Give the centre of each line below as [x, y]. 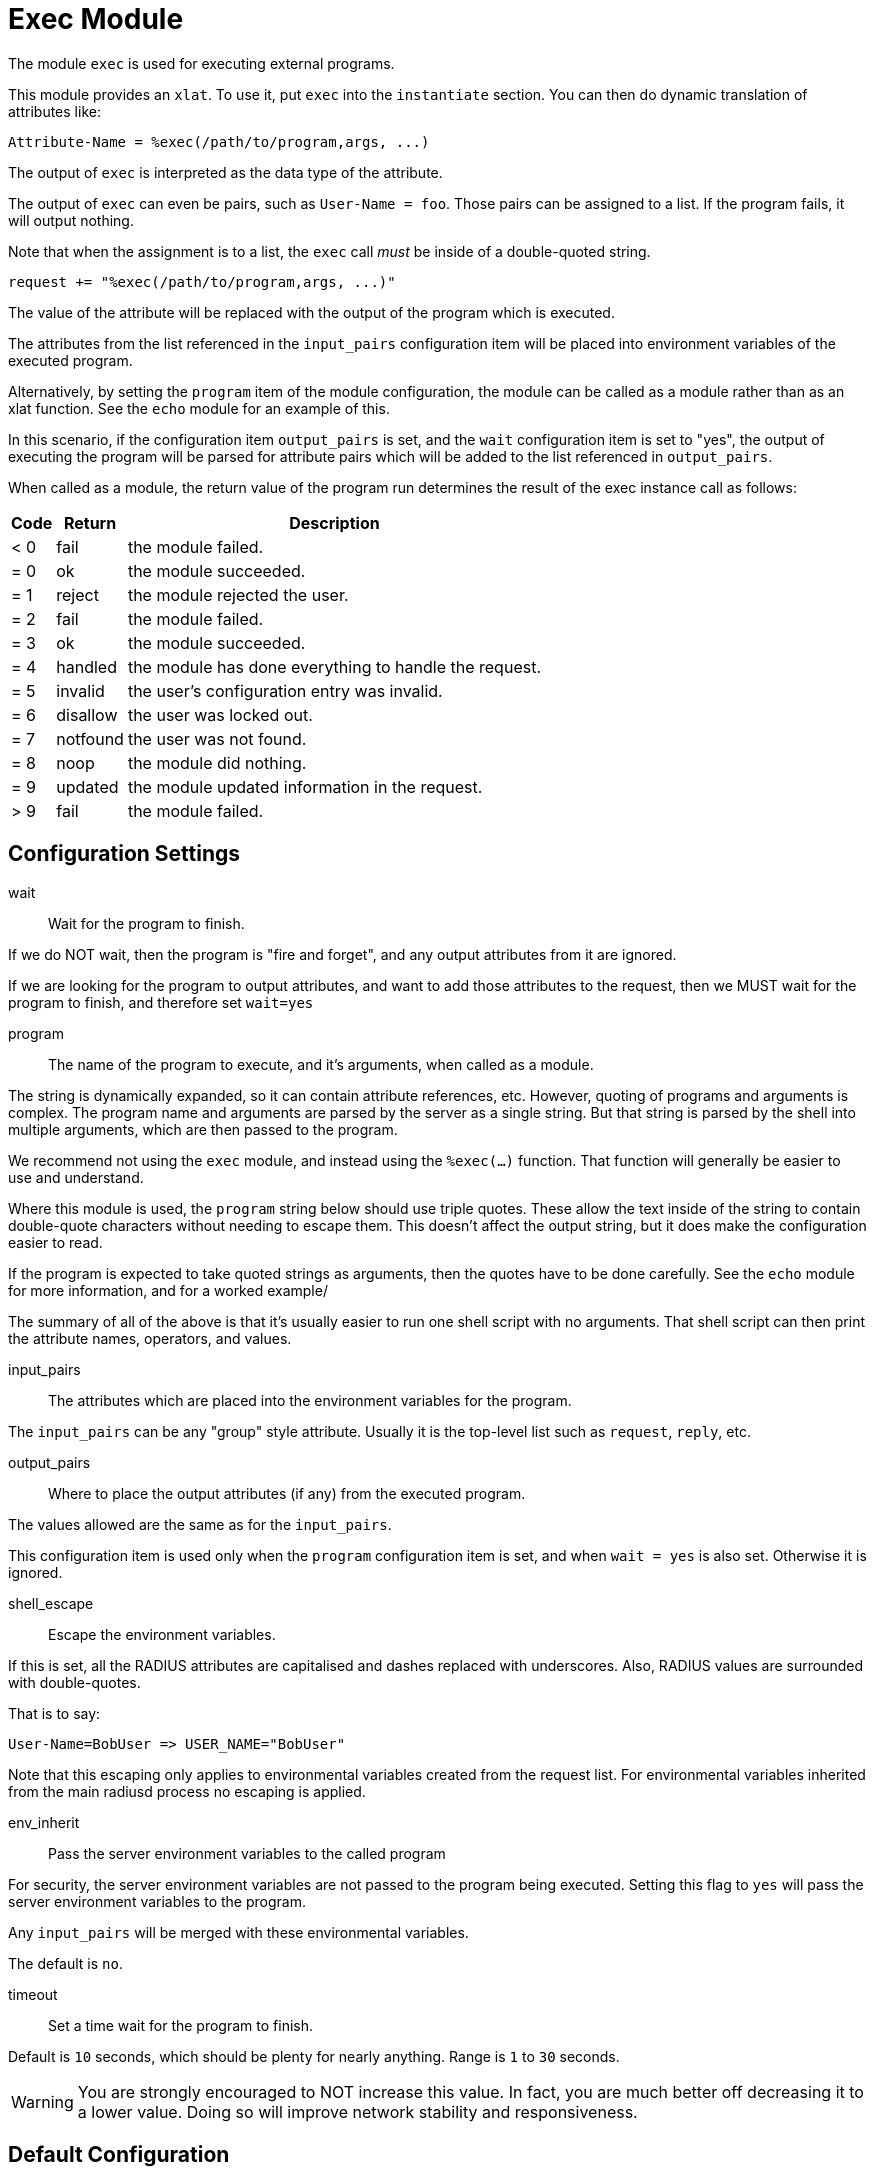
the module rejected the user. [238, 594]
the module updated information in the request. [305, 786]
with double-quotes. [74, 1682]
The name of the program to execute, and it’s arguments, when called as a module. [321, 1064]
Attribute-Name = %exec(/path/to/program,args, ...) [219, 141]
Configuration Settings [124, 854]
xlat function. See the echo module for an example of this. [199, 408]
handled [86, 666]
